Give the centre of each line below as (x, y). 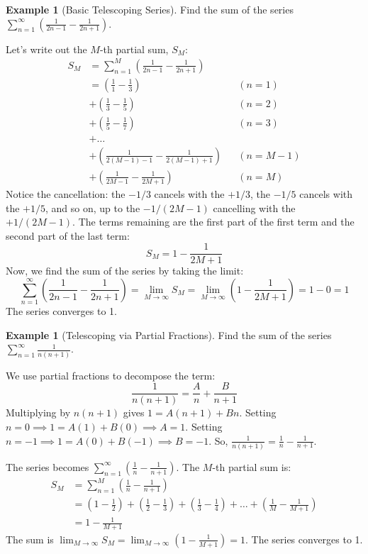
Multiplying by (38, 412)
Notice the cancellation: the (66, 193)
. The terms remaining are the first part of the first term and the (213, 222)
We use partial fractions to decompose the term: (111, 375)
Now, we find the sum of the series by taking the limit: (125, 271)
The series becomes (48, 466)
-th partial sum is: (252, 466)
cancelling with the (254, 207)
